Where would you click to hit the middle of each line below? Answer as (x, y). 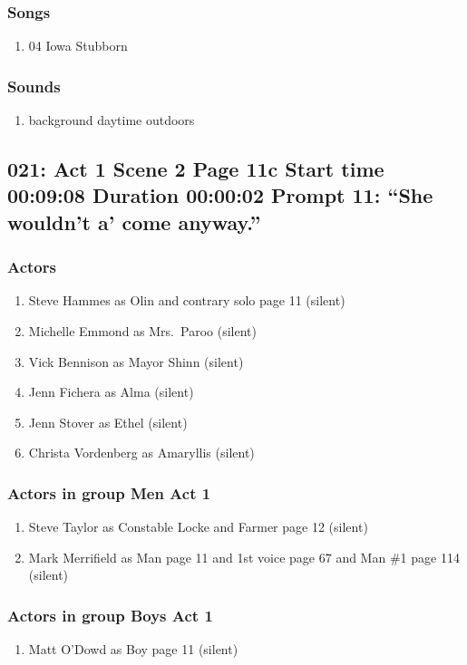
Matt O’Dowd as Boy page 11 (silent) (133, 649)
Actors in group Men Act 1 (109, 492)
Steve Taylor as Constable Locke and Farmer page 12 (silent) (198, 527)
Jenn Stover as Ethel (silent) (108, 422)
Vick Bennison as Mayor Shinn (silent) (136, 361)
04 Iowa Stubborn (78, 46)
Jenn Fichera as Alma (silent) (111, 392)
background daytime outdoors (112, 120)
